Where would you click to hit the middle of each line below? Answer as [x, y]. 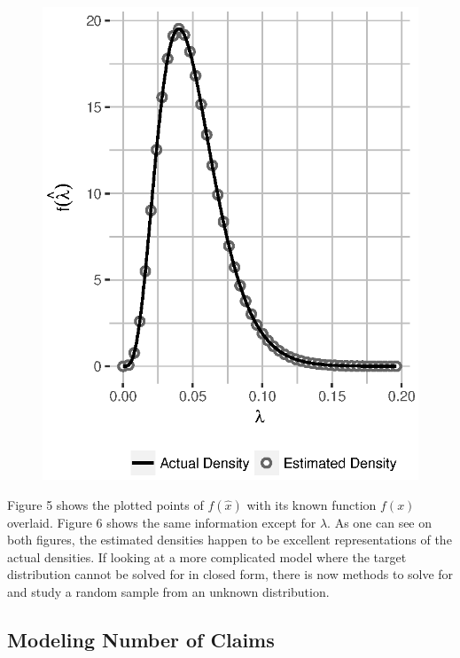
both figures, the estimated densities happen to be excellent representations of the [230, 540]
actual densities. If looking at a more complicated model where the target [207, 556]
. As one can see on [380, 522]
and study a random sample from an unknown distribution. [168, 591]
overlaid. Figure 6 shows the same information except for [162, 522]
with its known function [312, 504]
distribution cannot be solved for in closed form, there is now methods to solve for [230, 574]
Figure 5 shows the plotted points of [105, 504]
